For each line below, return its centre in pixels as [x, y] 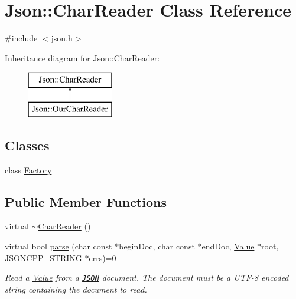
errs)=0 [103, 257]
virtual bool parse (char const [58, 246]
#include [21, 38]
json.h [62, 38]
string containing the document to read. [76, 289]
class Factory [28, 170]
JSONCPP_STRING [43, 257]
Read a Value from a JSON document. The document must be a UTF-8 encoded [147, 277]
